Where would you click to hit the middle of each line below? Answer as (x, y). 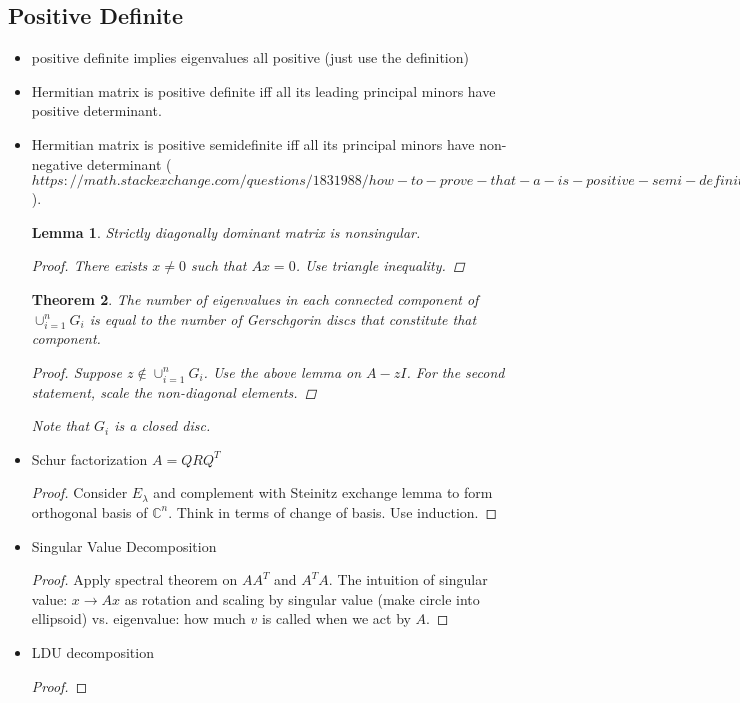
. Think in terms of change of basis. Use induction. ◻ (333, 511)
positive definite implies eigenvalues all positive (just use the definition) (250, 57)
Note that (60, 425)
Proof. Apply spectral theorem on (134, 579)
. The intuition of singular (408, 579)
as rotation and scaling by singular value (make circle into (302, 598)
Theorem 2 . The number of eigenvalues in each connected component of (255, 298)
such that (218, 265)
